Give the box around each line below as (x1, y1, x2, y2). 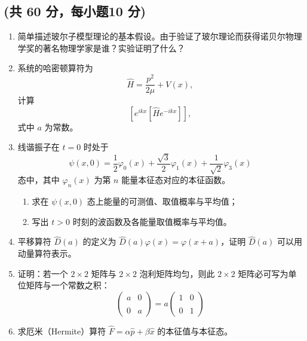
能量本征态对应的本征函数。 (121, 173, 231, 186)
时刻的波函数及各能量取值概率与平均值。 (72, 215, 232, 227)
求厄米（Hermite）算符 (17, 324, 106, 337)
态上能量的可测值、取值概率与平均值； (87, 194, 238, 207)
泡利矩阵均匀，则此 (139, 267, 215, 279)
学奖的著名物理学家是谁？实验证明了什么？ (17, 41, 185, 54)
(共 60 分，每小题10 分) (4, 2, 146, 20)
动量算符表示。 (17, 246, 76, 259)
